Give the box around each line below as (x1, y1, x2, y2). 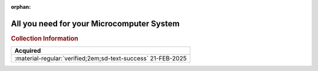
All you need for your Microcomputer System (11, 18, 180, 29)
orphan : (11, 4, 31, 10)
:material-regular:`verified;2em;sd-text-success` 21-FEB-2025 (14, 55, 187, 63)
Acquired (14, 47, 41, 55)
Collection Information (11, 34, 79, 42)
